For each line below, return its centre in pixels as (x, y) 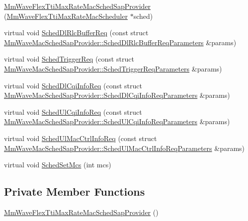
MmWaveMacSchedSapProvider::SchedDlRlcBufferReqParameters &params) (120, 42)
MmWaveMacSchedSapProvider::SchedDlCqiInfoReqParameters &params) (117, 95)
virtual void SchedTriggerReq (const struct (69, 59)
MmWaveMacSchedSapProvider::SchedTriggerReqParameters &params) (113, 68)
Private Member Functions (75, 191)
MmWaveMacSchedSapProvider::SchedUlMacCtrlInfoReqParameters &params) (124, 148)
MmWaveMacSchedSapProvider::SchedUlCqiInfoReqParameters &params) (117, 121)
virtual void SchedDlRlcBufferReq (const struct (76, 33)
